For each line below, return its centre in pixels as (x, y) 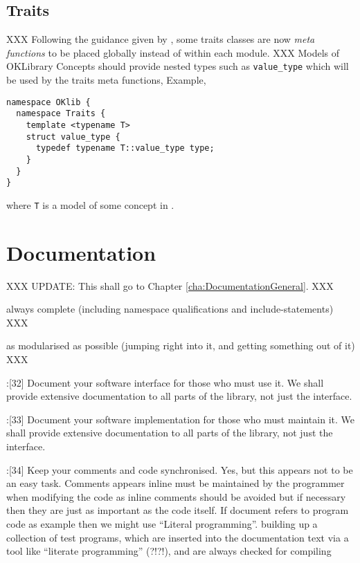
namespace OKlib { (48, 102)
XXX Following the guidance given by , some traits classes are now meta (161, 39)
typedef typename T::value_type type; (125, 148)
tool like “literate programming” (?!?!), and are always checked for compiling (169, 551)
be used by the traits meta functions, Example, (106, 80)
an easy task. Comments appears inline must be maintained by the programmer (175, 483)
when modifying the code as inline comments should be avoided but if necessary (176, 496)
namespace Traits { (61, 114)
